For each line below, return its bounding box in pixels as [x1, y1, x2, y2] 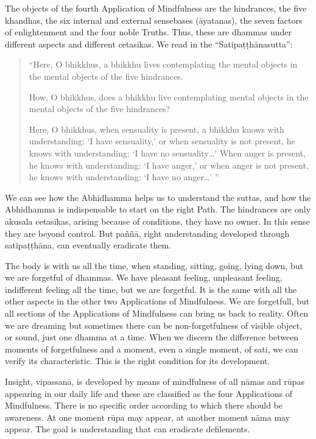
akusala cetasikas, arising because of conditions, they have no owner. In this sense [5, 214, 310, 227]
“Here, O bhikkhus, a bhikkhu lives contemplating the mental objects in [29, 58, 298, 71]
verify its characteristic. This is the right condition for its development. [5, 354, 270, 367]
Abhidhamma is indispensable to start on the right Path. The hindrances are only [5, 203, 311, 216]
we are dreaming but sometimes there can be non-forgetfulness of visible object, [5, 318, 303, 331]
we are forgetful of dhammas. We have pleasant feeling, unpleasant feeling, [5, 271, 283, 284]
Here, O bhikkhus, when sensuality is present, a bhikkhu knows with [29, 122, 284, 135]
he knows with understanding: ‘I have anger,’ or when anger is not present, [29, 158, 309, 171]
